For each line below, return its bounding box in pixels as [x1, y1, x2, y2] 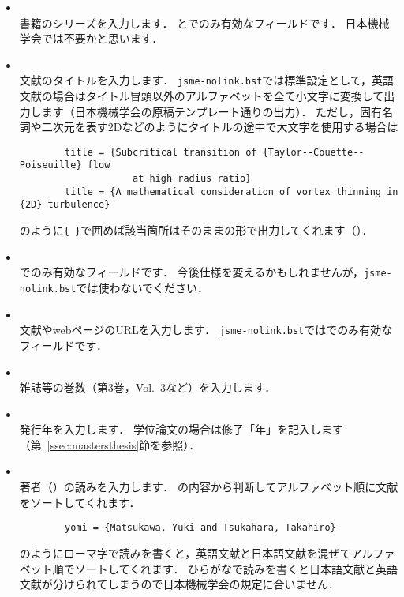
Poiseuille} [19, 160, 82, 171]
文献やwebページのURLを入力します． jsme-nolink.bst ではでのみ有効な [19, 321, 393, 338]
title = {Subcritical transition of [65, 146, 257, 158]
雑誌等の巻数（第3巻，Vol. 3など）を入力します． [19, 379, 276, 396]
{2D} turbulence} [19, 199, 110, 211]
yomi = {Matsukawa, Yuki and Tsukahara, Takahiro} [65, 522, 336, 534]
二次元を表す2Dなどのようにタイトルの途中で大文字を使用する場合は [41, 118, 398, 135]
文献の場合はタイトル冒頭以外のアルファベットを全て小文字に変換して [19, 88, 384, 104]
